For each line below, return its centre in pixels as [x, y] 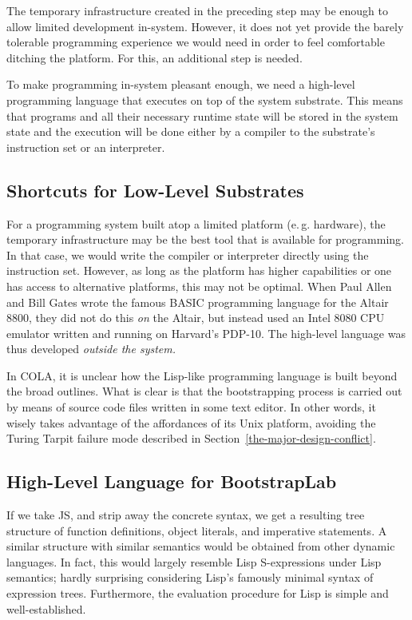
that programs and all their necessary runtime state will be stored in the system [202, 115]
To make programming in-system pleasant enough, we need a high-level [181, 84]
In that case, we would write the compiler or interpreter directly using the [188, 254]
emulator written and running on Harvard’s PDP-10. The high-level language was [206, 333]
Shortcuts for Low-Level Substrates [155, 190]
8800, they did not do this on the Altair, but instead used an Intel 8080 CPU [196, 318]
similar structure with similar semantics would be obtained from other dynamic [201, 546]
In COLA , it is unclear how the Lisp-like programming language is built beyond [202, 375]
